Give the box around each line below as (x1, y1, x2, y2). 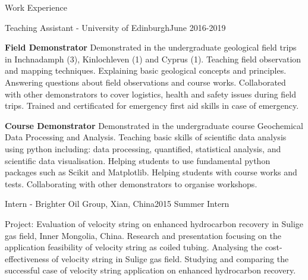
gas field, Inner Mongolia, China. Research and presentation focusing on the (5, 229, 281, 241)
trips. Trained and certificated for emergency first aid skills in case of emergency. (5, 99, 299, 112)
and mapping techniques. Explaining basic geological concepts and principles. (5, 64, 287, 77)
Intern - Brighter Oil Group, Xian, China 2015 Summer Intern (5, 197, 230, 210)
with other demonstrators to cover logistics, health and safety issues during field (5, 87, 297, 100)
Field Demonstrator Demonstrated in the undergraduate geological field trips (5, 41, 297, 54)
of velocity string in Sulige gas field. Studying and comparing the (52, 252, 289, 265)
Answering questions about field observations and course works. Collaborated (5, 75, 286, 88)
